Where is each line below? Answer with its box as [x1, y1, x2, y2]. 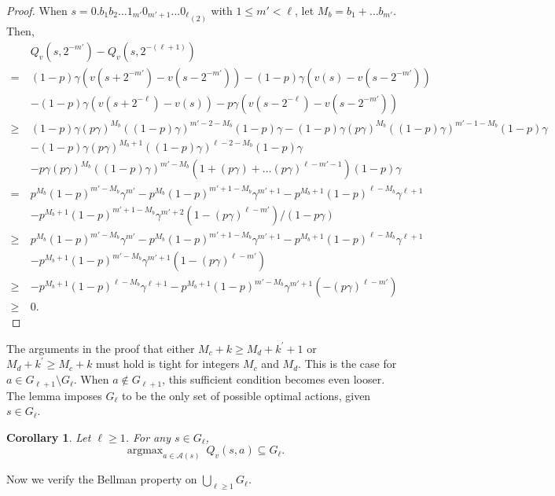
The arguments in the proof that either [6, 340, 195, 356]
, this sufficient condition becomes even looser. [162, 371, 385, 388]
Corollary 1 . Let [6, 428, 91, 445]
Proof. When [6, 2, 68, 18]
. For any [125, 428, 171, 445]
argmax [127, 445, 164, 457]
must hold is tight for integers [96, 355, 240, 372]
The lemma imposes [6, 387, 102, 403]
